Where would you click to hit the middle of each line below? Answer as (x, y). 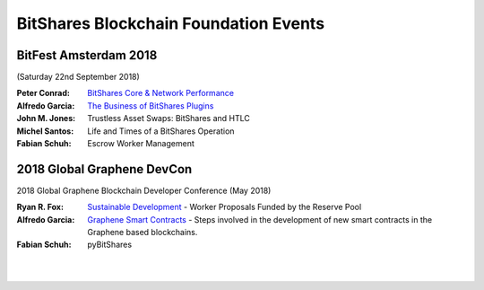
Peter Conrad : (43, 93)
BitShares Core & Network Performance (161, 93)
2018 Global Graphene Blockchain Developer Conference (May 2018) (144, 190)
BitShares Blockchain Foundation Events (171, 23)
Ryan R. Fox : (40, 207)
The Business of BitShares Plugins (151, 105)
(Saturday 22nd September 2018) (78, 77)
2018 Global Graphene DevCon (104, 169)
